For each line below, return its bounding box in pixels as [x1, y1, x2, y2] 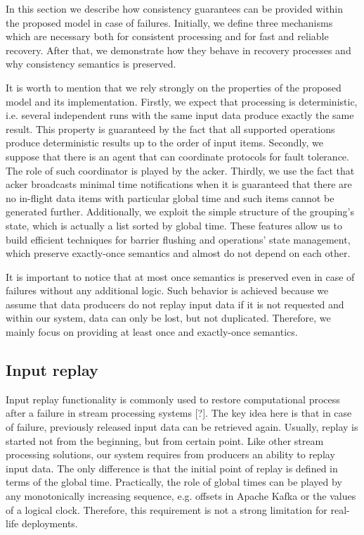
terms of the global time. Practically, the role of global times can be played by [6, 474, 342, 489]
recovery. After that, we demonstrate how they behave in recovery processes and [6, 42, 351, 57]
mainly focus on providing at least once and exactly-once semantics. [6, 325, 298, 339]
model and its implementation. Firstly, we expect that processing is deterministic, [6, 94, 358, 108]
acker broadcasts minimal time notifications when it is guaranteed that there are [6, 177, 352, 191]
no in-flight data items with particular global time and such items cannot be [6, 190, 334, 205]
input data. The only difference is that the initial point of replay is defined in [6, 460, 338, 475]
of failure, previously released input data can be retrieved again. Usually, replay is [6, 420, 358, 434]
